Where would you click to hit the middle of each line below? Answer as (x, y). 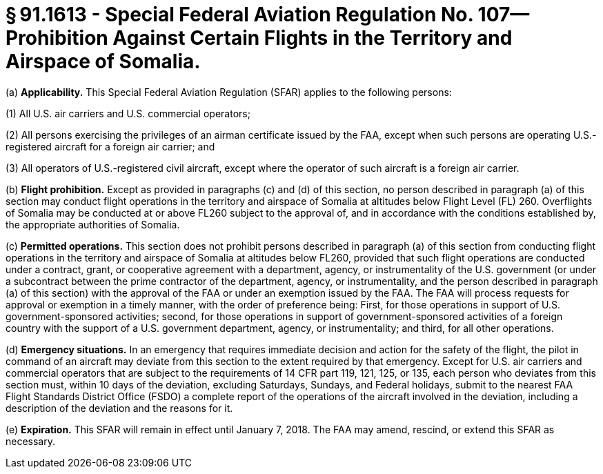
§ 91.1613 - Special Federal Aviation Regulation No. (239, 14)
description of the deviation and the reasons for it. (119, 408)
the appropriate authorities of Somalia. (93, 224)
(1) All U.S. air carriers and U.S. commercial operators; (128, 113)
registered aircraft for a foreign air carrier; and (110, 146)
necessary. (31, 441)
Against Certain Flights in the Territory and (313, 38)
